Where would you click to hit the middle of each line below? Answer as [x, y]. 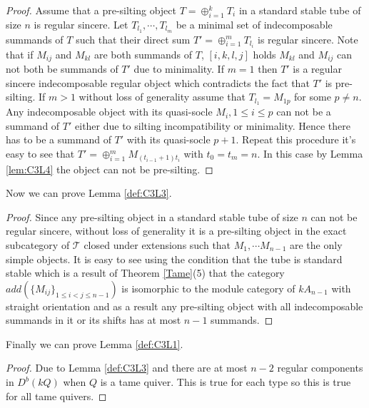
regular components [320, 368]
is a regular [317, 69]
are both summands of [143, 54]
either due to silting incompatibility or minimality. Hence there [213, 125]
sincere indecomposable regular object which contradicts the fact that [158, 82]
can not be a [304, 112]
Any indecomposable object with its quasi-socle [109, 112]
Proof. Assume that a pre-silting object [91, 10]
